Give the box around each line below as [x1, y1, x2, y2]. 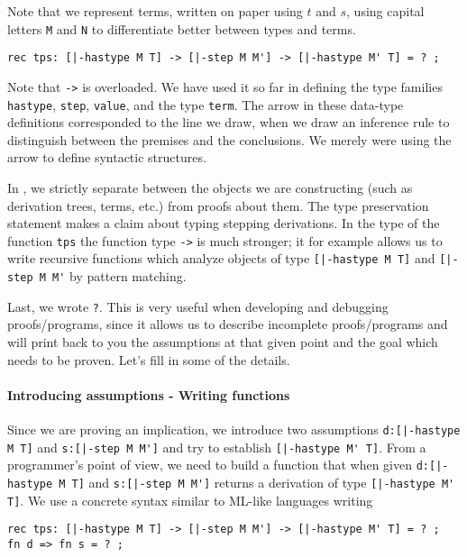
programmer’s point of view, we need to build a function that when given [7, 455, 412, 474]
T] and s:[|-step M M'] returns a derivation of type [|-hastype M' [71, 472, 455, 491]
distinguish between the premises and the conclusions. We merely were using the [7, 130, 452, 149]
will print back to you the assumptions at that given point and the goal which [7, 333, 438, 351]
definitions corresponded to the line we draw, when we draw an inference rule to [7, 113, 450, 132]
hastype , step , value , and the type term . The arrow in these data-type [7, 95, 404, 114]
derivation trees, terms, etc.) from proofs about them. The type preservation [7, 196, 429, 215]
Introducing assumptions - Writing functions [7, 385, 290, 404]
